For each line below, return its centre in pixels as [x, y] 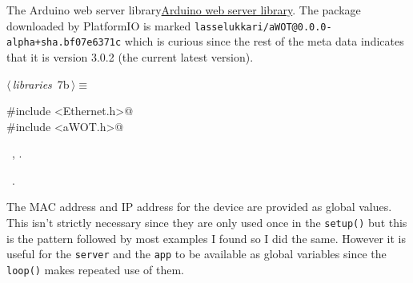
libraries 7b [41, 84]
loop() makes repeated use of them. [95, 269]
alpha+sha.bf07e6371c [64, 43]
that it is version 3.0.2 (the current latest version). [130, 56]
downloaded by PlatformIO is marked [99, 25]
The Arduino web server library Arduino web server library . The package [184, 10]
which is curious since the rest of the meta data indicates [264, 41]
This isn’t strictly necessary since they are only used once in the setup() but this [207, 223]
